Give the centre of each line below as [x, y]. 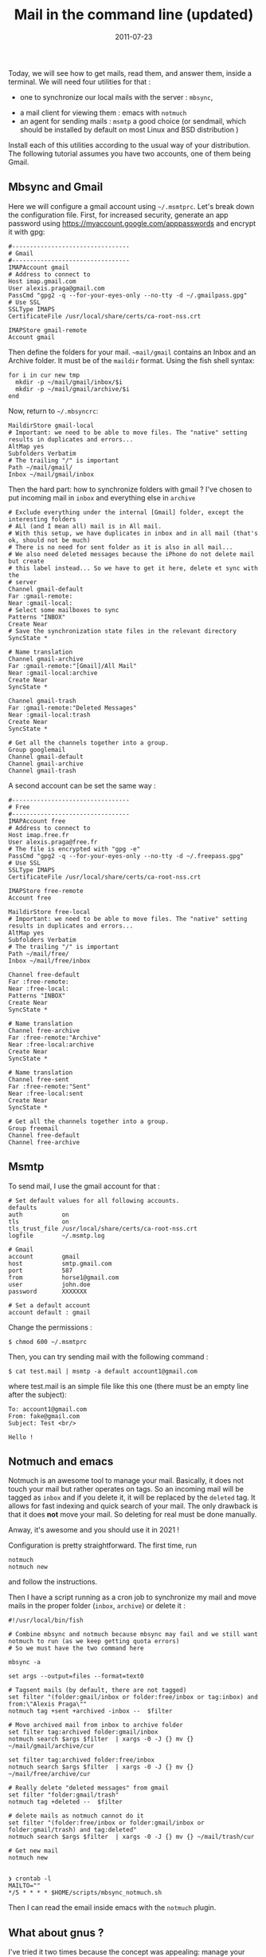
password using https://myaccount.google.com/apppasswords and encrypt [132, 223]
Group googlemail [37, 749]
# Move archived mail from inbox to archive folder [96, 1726]
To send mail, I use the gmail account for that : [84, 1186]
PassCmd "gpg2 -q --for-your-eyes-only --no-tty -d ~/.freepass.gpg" [126, 856]
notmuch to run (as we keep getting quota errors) [94, 1642]
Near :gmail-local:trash [49, 715]
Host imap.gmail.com [43, 281]
